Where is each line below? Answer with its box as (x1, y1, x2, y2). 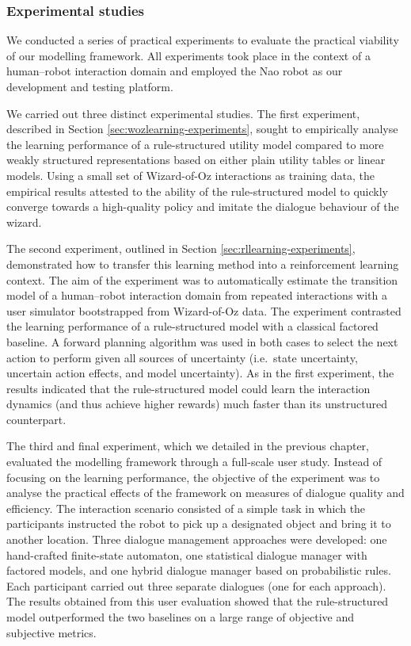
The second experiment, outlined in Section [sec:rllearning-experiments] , (6, 240, 356, 257)
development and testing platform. (6, 78, 173, 94)
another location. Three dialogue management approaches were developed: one (6, 531, 387, 548)
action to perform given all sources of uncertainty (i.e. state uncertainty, (6, 349, 358, 365)
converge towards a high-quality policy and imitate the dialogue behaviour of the (6, 198, 399, 215)
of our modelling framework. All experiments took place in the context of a (6, 47, 371, 63)
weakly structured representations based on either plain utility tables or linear (6, 151, 386, 168)
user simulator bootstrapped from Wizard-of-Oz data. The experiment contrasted (6, 302, 401, 319)
